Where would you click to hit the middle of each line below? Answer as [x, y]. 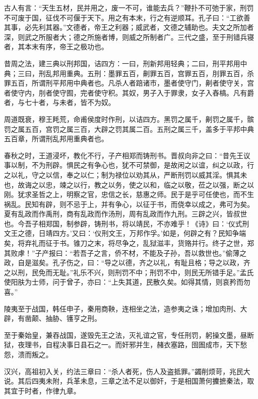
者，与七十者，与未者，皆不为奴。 [60, 102]
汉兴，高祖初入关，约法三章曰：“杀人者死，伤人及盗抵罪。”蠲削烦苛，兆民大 [127, 371]
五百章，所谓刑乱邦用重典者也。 [56, 139]
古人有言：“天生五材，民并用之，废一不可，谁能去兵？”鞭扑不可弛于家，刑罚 [129, 7]
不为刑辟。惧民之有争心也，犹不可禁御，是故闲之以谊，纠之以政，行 [143, 165]
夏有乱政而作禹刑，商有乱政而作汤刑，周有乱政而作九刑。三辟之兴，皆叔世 [126, 214]
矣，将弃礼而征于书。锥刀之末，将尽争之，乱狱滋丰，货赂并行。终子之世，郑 [129, 243]
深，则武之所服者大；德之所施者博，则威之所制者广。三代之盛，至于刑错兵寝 [129, 37]
